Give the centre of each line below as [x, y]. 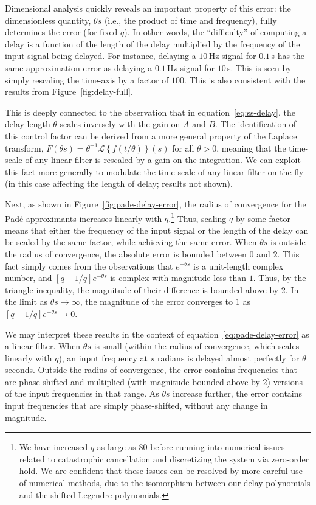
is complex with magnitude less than [178, 278]
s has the [288, 56]
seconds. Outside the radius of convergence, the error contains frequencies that [151, 370]
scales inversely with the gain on [120, 124]
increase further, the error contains [238, 393]
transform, [24, 148]
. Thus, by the [280, 278]
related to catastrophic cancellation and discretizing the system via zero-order [164, 458]
